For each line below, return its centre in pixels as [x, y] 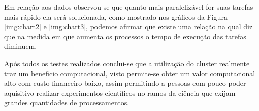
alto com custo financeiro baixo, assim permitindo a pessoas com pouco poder [125, 83]
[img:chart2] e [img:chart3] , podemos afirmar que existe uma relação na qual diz [128, 26]
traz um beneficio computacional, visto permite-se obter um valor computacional [130, 73]
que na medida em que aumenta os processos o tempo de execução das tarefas [125, 36]
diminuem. [21, 46]
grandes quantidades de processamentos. [67, 103]
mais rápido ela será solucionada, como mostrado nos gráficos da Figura [116, 16]
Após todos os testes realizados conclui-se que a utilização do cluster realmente [127, 63]
